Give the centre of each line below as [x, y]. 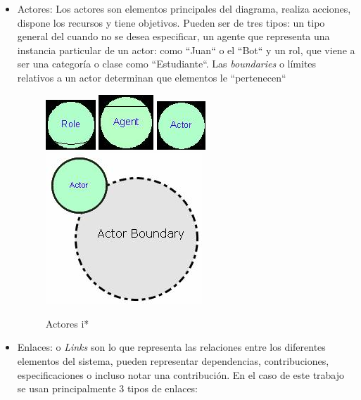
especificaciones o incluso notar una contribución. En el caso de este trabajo [181, 374]
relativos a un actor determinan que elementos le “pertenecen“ [152, 77]
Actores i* [67, 323]
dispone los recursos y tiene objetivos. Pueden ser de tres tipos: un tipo [171, 22]
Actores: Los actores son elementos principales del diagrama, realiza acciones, [184, 8]
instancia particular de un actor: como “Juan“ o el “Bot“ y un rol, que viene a [186, 50]
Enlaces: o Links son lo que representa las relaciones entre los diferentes [171, 347]
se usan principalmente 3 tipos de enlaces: [108, 388]
